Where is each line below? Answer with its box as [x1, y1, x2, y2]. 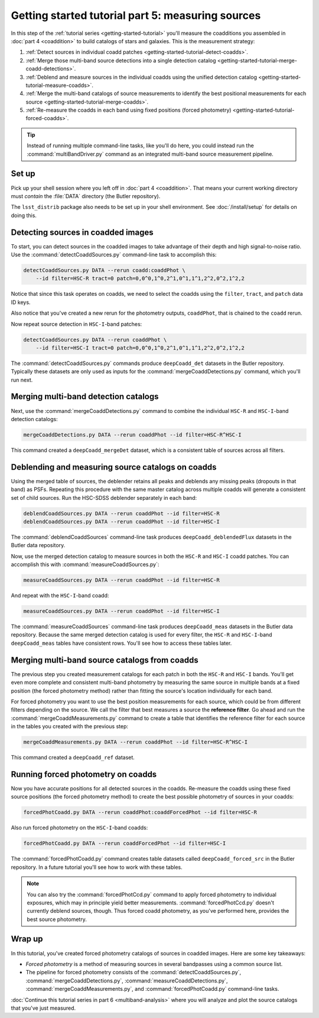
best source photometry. [27, 916, 87, 923]
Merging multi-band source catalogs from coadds [11, 655, 198, 665]
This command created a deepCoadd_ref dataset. [11, 754, 135, 761]
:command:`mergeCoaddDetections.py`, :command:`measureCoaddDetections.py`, [25, 977, 228, 984]
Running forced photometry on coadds [11, 769, 157, 779]
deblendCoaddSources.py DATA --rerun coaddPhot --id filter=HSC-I [23, 518, 220, 525]
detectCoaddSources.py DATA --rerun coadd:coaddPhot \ [23, 267, 185, 273]
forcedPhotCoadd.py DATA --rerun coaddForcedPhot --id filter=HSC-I [23, 840, 226, 847]
